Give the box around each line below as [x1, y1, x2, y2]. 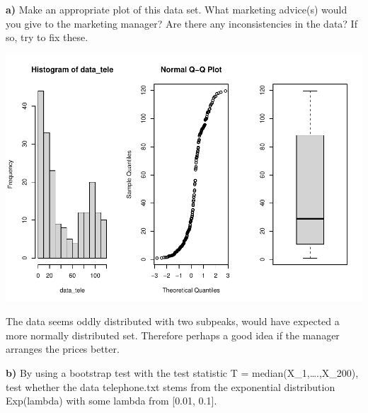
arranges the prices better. [6, 341, 120, 356]
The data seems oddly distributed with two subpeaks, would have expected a [6, 314, 340, 329]
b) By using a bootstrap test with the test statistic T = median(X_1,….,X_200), [6, 366, 359, 380]
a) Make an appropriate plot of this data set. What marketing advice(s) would [6, 2, 347, 16]
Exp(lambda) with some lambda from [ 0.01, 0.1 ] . [6, 393, 217, 408]
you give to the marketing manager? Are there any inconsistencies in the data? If [6, 16, 357, 30]
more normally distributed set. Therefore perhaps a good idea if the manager [6, 327, 340, 342]
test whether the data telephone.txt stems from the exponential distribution [6, 379, 335, 394]
